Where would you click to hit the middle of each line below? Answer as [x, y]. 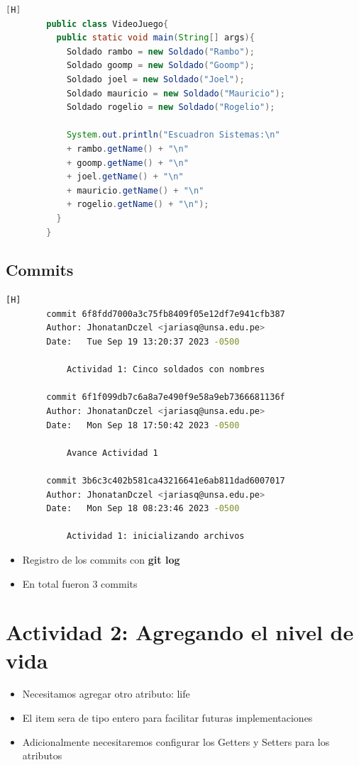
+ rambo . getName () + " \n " [127, 149]
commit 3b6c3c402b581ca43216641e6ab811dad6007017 [166, 481]
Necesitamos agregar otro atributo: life [106, 694]
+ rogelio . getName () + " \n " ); [138, 205]
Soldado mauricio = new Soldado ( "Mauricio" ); [176, 93]
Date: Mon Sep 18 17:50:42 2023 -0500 [143, 425]
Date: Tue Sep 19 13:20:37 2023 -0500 [143, 342]
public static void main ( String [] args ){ [155, 38]
